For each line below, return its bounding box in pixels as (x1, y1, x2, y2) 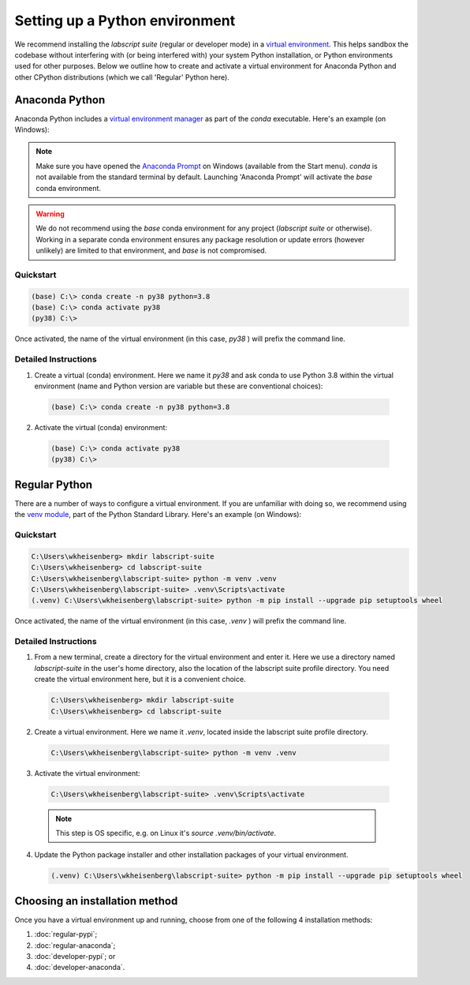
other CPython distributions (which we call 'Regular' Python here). (14, 72, 230, 82)
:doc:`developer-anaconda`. (34, 963, 125, 972)
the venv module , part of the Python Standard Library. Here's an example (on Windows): (14, 510, 302, 519)
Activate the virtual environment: (34, 768, 141, 777)
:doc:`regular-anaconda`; (34, 940, 116, 950)
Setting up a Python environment (14, 12, 236, 29)
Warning (35, 209, 65, 219)
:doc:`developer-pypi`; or (34, 951, 116, 961)
